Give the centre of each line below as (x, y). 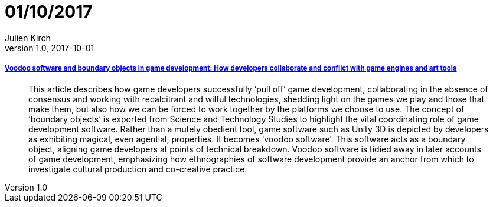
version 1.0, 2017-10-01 (50, 48)
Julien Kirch (28, 38)
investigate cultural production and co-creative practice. (138, 169)
